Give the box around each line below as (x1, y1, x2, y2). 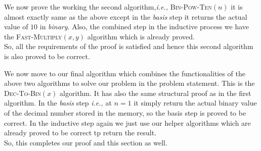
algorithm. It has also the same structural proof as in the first (60, 87, 251, 98)
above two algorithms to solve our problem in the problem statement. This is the (4, 78, 255, 88)
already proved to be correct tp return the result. (4, 127, 156, 138)
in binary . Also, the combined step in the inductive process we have (39, 21, 249, 32)
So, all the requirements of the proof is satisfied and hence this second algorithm (4, 41, 253, 52)
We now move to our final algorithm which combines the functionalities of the (4, 68, 246, 78)
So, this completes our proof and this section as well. (4, 137, 167, 147)
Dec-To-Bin (4, 87, 41, 98)
